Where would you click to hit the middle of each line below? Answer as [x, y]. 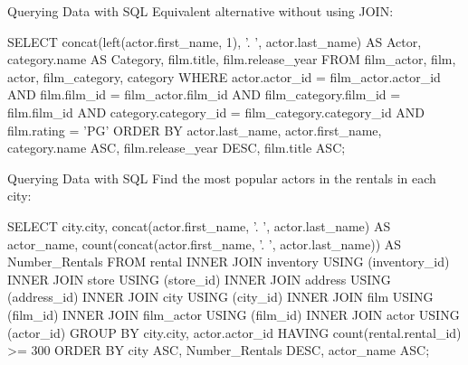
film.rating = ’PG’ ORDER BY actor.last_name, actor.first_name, [195, 130]
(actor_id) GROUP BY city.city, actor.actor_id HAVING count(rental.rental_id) [234, 332]
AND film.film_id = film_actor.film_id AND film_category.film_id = [204, 94]
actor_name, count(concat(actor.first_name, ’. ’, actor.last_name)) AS [205, 243]
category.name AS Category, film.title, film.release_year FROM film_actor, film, [232, 59]
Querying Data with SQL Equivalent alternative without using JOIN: [201, 11]
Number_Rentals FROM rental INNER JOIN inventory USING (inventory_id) [229, 262]
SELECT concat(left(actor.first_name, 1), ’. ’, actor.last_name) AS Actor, [215, 41]
